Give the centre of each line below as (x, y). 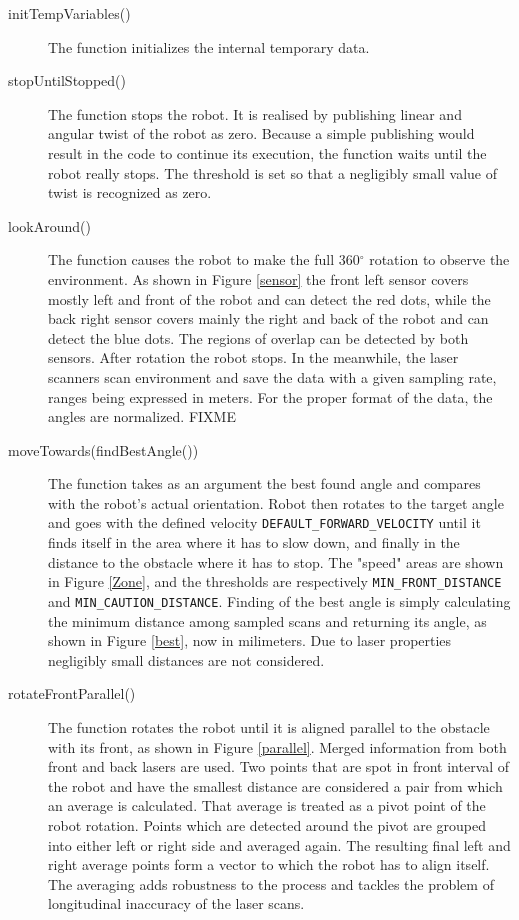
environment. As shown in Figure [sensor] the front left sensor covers (258, 278)
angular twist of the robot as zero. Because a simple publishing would (261, 133)
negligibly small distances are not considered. (186, 659)
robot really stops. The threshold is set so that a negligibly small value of (273, 172)
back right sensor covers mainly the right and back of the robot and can (268, 318)
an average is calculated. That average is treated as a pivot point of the (267, 805)
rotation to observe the (439, 259)
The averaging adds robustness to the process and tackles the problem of (271, 883)
